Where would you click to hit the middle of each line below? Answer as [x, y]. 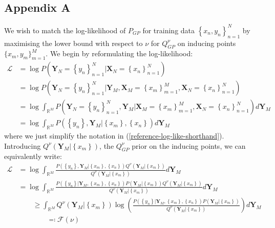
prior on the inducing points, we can [189, 145]
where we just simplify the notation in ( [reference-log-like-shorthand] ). [114, 136]
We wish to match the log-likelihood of [65, 30]
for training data [169, 30]
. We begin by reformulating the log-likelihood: [119, 53]
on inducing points [207, 43]
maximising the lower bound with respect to [73, 43]
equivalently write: [33, 156]
